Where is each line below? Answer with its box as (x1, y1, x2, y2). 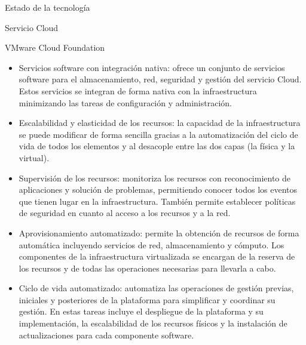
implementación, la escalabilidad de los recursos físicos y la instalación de (19, 317, 287, 329)
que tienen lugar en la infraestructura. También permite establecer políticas (19, 195, 296, 207)
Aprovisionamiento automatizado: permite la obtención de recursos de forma (19, 226, 299, 239)
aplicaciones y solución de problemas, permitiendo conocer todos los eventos (19, 183, 298, 196)
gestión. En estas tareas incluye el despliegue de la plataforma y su (19, 305, 264, 318)
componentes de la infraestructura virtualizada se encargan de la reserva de (19, 250, 295, 263)
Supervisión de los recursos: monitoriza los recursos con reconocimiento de (19, 171, 291, 184)
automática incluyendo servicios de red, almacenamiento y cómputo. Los (19, 238, 284, 251)
